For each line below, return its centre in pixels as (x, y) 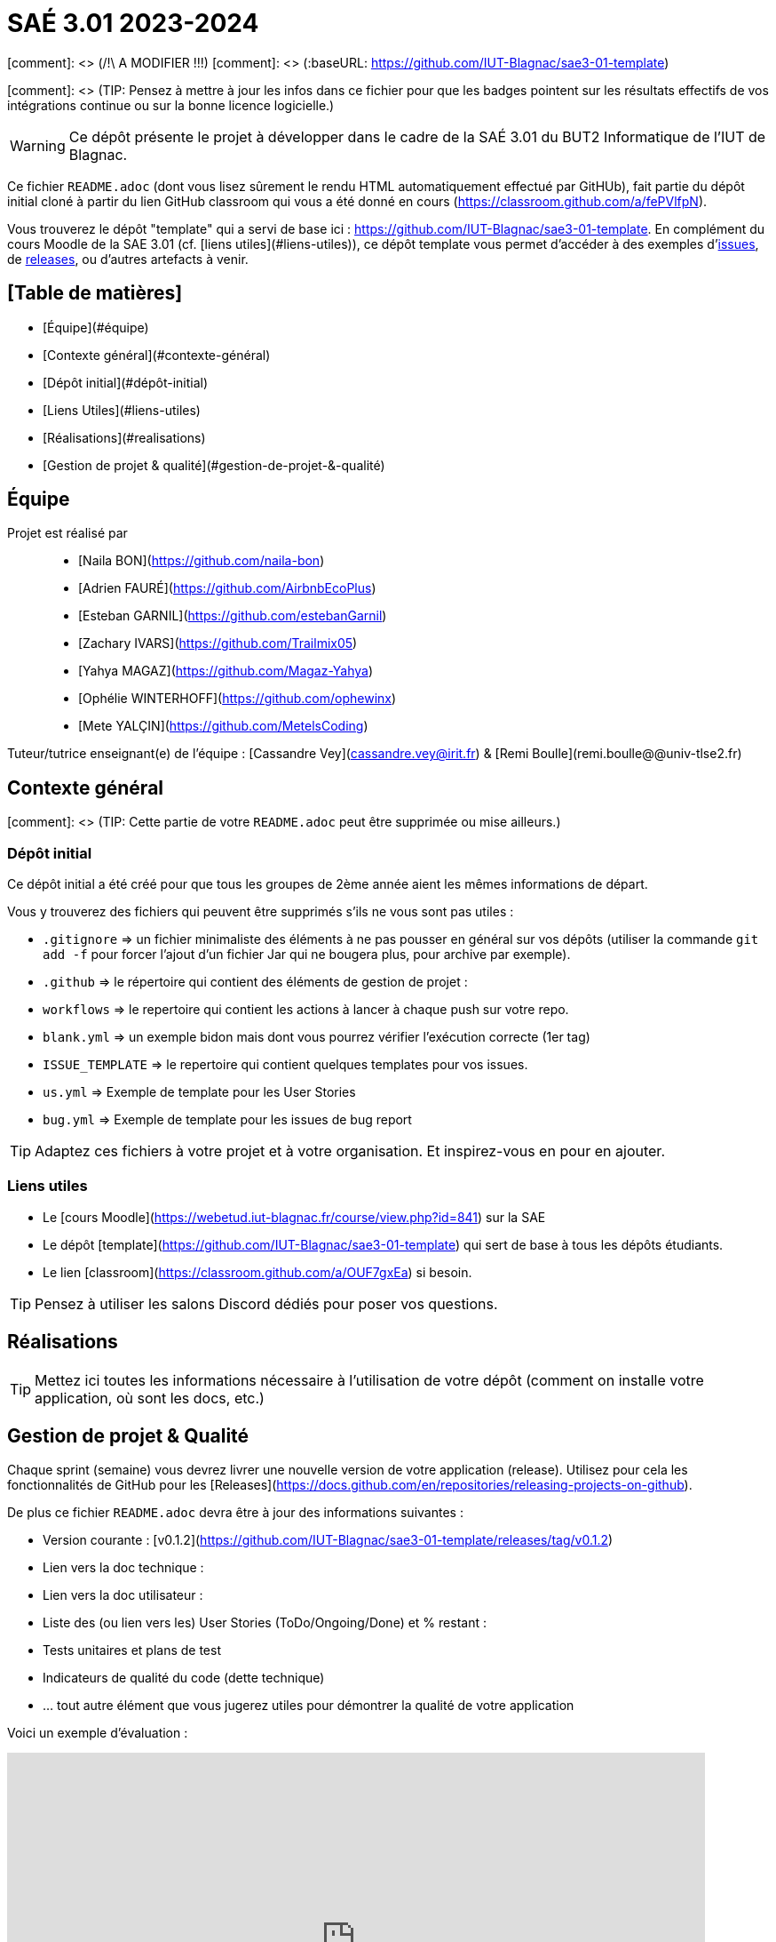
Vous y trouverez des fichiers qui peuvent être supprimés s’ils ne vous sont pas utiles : (261, 912)
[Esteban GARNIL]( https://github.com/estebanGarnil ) (233, 616)
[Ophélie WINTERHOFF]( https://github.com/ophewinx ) (238, 699)
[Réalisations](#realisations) (124, 437)
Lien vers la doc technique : (123, 1568)
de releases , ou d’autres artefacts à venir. (128, 259)
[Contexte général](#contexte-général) (157, 355)
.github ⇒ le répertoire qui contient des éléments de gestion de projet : (255, 982)
